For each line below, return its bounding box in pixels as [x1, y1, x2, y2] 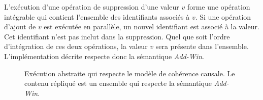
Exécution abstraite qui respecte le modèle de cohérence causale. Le [24, 68, 235, 78]
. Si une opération [195, 11, 251, 22]
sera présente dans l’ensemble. [155, 41, 249, 52]
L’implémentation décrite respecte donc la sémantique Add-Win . [4, 51, 204, 61]
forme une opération [187, 2, 250, 12]
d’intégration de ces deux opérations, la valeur [4, 41, 148, 52]
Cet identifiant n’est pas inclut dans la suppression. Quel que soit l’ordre [4, 31, 230, 41]
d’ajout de [4, 21, 36, 32]
